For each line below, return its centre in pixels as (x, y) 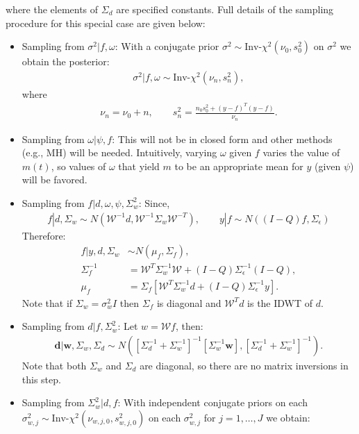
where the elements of (52, 9)
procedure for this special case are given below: (106, 23)
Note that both (54, 365)
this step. (41, 379)
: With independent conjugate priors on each (212, 402)
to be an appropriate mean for (239, 166)
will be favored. (55, 180)
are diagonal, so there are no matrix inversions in (244, 365)
